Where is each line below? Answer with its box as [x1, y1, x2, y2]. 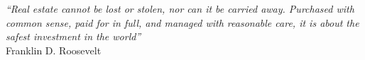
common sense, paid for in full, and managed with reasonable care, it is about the [6, 15, 359, 30]
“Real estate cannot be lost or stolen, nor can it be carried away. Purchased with [6, 1, 354, 16]
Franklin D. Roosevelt [6, 42, 102, 57]
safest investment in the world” [6, 29, 141, 44]
